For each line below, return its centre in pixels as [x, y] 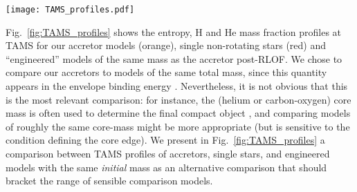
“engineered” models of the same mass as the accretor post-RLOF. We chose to [174, 58]
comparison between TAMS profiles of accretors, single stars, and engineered [168, 153]
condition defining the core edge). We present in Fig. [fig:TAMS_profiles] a [165, 140]
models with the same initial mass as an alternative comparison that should [166, 167]
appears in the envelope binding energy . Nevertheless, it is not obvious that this [177, 86]
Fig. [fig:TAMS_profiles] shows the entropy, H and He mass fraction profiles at [174, 31]
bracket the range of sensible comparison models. [109, 181]
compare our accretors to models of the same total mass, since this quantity [166, 72]
